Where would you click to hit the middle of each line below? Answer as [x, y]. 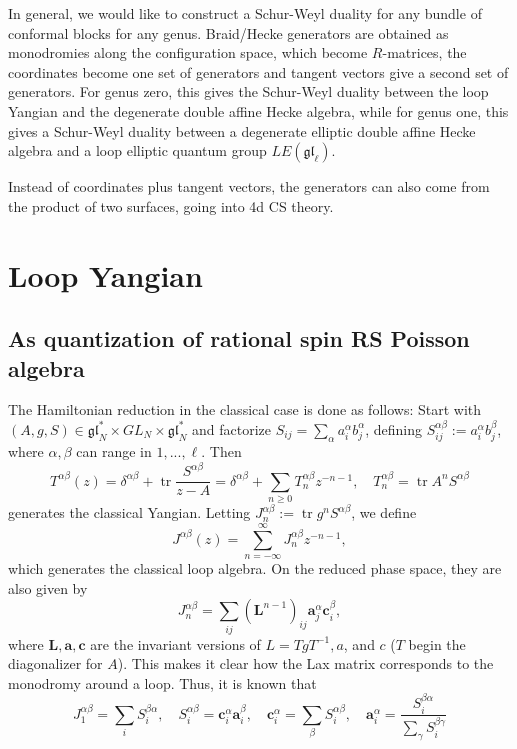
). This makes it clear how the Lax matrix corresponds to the [305, 663]
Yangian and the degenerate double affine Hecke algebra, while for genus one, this [258, 110]
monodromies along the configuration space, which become [188, 52]
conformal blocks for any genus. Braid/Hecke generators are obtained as [228, 32]
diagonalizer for [55, 663]
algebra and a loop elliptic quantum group [137, 150]
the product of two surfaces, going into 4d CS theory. [171, 205]
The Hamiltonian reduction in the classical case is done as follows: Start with [245, 409]
